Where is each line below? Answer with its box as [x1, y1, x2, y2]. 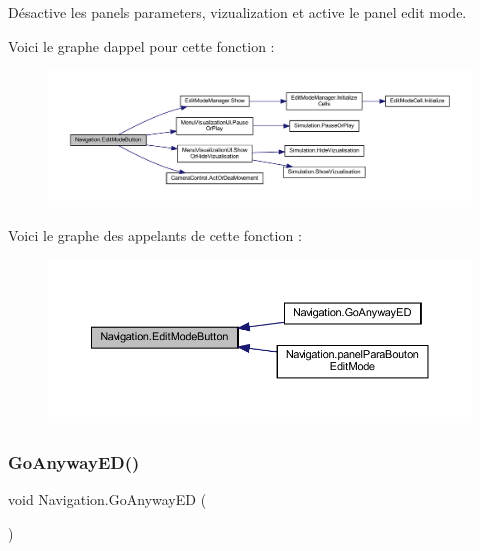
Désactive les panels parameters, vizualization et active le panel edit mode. [8, 2, 467, 22]
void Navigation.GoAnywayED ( [8, 489, 207, 510]
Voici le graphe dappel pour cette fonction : [8, 35, 275, 56]
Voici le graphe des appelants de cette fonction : [8, 224, 302, 245]
